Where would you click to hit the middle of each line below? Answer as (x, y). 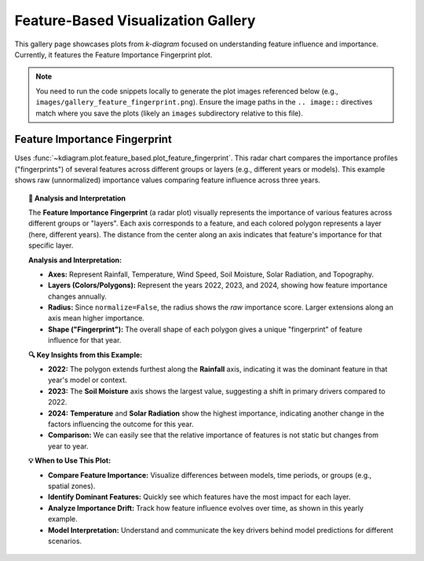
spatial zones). (72, 486)
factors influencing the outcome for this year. (121, 424)
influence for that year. (85, 340)
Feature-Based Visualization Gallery (135, 20)
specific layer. (51, 246)
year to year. (68, 446)
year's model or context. (88, 380)
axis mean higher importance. (96, 318)
